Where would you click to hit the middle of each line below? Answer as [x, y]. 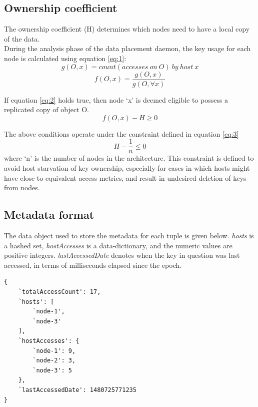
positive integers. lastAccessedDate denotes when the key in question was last [122, 255]
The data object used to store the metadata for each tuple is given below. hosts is [129, 236]
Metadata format [49, 215]
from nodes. [22, 187]
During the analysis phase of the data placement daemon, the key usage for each [127, 48]
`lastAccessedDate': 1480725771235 [77, 390]
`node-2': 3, [54, 361]
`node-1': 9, [54, 351]
